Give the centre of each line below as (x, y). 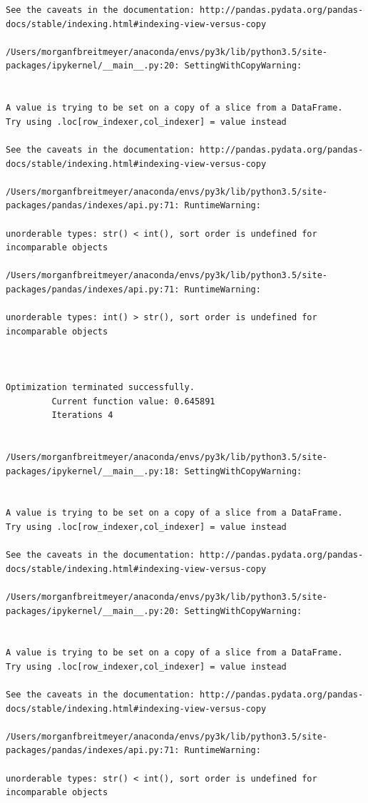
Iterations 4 (82, 415)
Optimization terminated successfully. (100, 388)
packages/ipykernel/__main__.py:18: (93, 471)
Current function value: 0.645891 (133, 401)
